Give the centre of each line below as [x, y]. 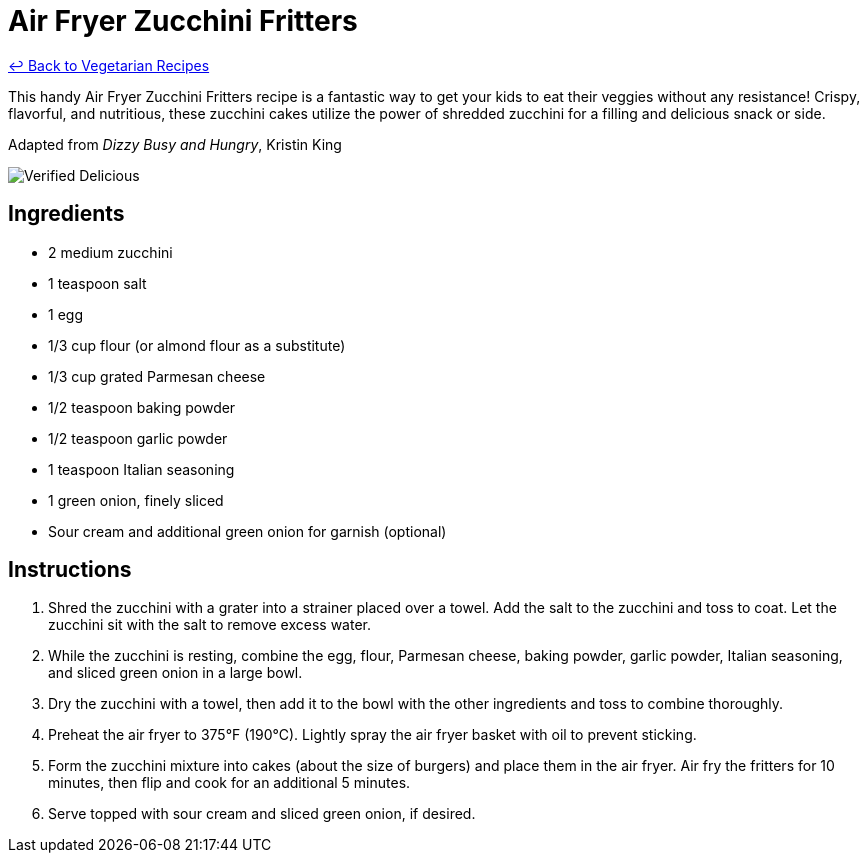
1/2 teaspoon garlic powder [138, 438]
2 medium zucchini [110, 252]
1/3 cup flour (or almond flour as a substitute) [197, 345]
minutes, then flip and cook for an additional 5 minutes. [229, 783]
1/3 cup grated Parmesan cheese [157, 376]
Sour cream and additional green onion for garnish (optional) [247, 531]
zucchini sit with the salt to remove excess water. [209, 625]
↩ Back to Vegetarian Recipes [109, 65]
